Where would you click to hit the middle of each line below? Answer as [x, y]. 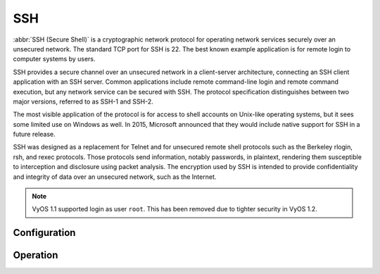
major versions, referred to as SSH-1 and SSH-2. [83, 101]
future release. [34, 135]
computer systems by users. [54, 59]
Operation [36, 255]
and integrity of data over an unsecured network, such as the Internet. [115, 177]
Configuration [44, 233]
